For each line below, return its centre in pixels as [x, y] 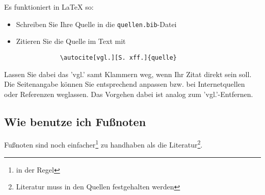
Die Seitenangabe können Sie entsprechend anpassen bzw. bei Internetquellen [125, 84]
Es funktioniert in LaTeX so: [49, 7]
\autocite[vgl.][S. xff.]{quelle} [118, 57]
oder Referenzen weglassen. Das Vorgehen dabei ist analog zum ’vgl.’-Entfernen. [129, 94]
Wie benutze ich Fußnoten [75, 121]
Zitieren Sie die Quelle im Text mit [71, 41]
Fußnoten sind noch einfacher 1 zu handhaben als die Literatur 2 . [103, 144]
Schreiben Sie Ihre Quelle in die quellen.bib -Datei [96, 24]
